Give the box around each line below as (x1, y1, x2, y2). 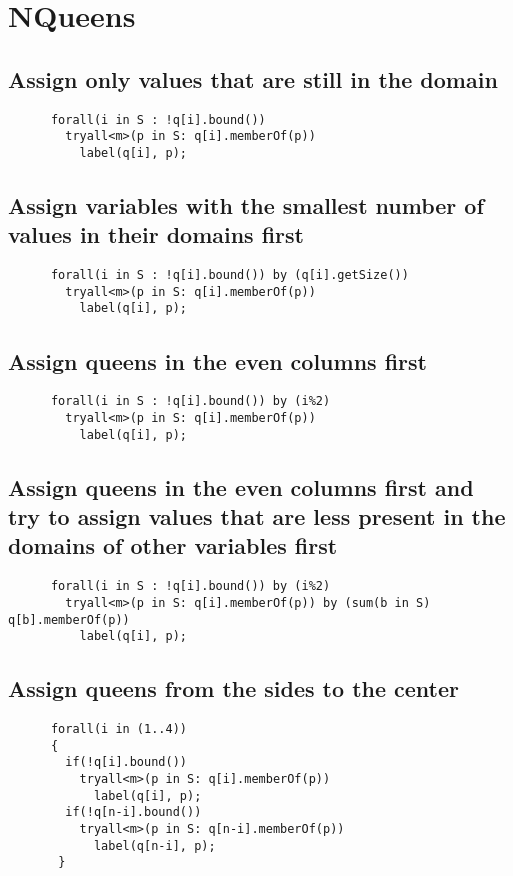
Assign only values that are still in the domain (8, 63, 498, 94)
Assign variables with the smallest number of (8, 189, 484, 220)
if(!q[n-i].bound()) (65, 805, 202, 820)
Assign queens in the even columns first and (8, 471, 474, 502)
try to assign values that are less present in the (8, 501, 506, 532)
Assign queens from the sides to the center (8, 673, 459, 704)
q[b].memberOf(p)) (8, 612, 130, 627)
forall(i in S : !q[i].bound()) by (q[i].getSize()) (50, 268, 409, 283)
